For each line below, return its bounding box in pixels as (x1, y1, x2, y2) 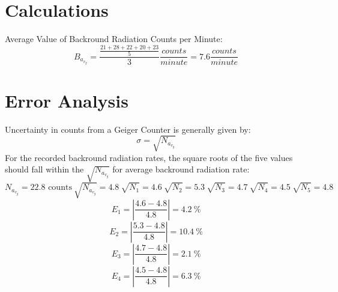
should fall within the (5, 163, 84, 175)
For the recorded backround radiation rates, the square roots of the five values (5, 151, 293, 163)
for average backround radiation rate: (112, 163, 250, 175)
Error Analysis (5, 88, 128, 112)
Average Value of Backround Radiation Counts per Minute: (5, 32, 223, 45)
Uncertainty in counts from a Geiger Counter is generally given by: (5, 123, 251, 135)
